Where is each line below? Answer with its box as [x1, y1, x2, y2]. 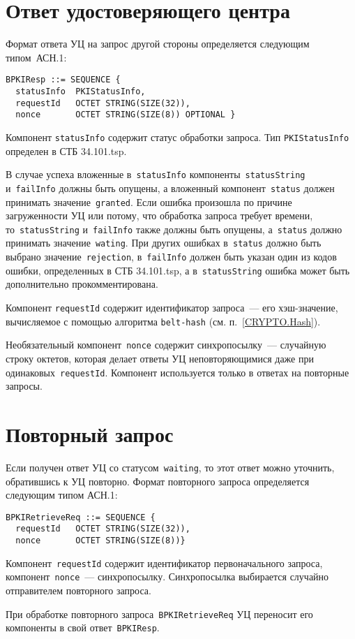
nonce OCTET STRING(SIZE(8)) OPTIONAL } [15, 110, 236, 120]
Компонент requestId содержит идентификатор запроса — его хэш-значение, [6, 300, 338, 314]
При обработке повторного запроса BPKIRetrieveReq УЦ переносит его [6, 606, 313, 621]
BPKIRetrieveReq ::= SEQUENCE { [6, 512, 156, 522]
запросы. [6, 379, 43, 393]
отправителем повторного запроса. [6, 583, 151, 598]
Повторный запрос [6, 419, 174, 448]
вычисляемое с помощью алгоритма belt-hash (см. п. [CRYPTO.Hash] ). [6, 314, 321, 328]
